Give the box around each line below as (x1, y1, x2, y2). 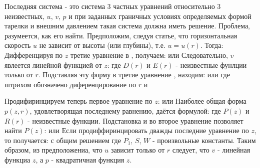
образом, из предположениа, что (4, 145, 102, 155)
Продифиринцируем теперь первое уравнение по (4, 96, 152, 106)
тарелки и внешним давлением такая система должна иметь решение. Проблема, (4, 20, 250, 31)
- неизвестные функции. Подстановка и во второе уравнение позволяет (27, 115, 243, 126)
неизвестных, (4, 10, 44, 21)
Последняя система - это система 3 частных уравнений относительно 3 (4, 1, 221, 11)
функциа (4, 154, 30, 165)
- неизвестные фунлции (175, 59, 247, 70)
